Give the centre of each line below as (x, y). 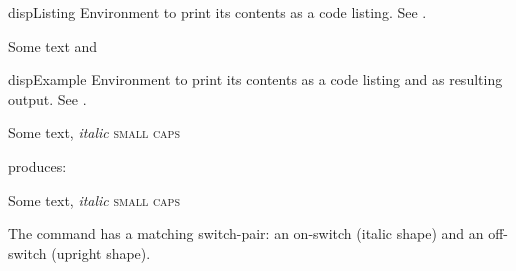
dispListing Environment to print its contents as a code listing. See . (217, 12)
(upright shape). (101, 252)
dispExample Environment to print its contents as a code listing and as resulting (255, 79)
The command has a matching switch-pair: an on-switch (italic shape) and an (246, 233)
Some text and (53, 45)
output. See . (47, 98)
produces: (37, 165)
